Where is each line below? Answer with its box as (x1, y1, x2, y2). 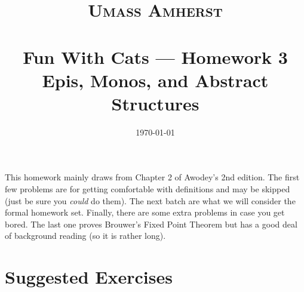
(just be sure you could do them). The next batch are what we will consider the (5, 194, 296, 207)
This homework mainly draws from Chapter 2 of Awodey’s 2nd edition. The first (5, 171, 300, 183)
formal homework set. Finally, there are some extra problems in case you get (5, 206, 285, 219)
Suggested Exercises (5, 265, 173, 289)
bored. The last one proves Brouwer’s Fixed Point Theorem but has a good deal (5, 217, 297, 230)
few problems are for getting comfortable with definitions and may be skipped (5, 183, 290, 195)
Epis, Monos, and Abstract (42, 67, 269, 92)
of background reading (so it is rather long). (5, 229, 166, 242)
